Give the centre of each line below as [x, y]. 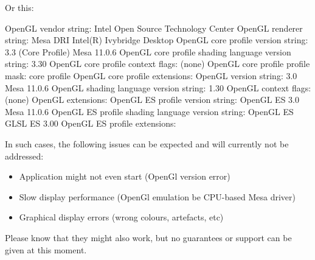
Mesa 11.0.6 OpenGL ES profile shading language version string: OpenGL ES [149, 111]
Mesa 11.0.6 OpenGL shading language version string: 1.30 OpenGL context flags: [158, 87]
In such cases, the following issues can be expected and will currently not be [147, 143]
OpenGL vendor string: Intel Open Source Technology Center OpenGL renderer [154, 28]
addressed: [24, 156]
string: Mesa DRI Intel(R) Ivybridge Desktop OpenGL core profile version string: [157, 40]
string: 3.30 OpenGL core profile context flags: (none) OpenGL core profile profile [157, 64]
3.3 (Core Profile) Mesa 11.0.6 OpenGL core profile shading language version [148, 51]
